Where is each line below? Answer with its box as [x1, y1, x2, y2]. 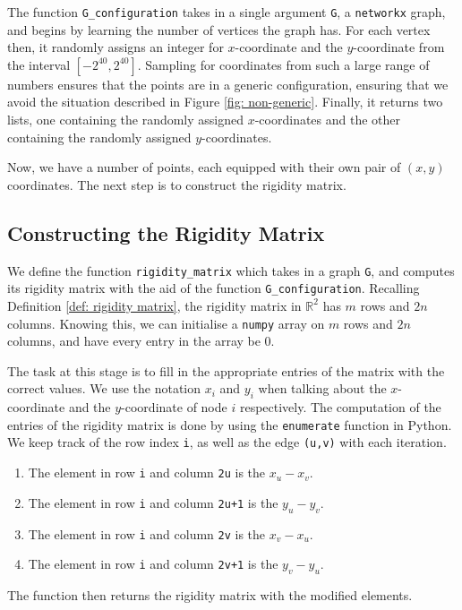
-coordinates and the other [254, 110, 401, 129]
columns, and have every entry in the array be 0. [7, 331, 275, 350]
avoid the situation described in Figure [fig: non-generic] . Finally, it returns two [7, 92, 443, 111]
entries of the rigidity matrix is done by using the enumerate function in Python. [7, 415, 452, 434]
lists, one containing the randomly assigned [7, 110, 244, 129]
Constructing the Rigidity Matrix [7, 219, 325, 246]
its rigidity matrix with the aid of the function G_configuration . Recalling [7, 279, 420, 297]
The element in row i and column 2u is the [28, 463, 266, 482]
